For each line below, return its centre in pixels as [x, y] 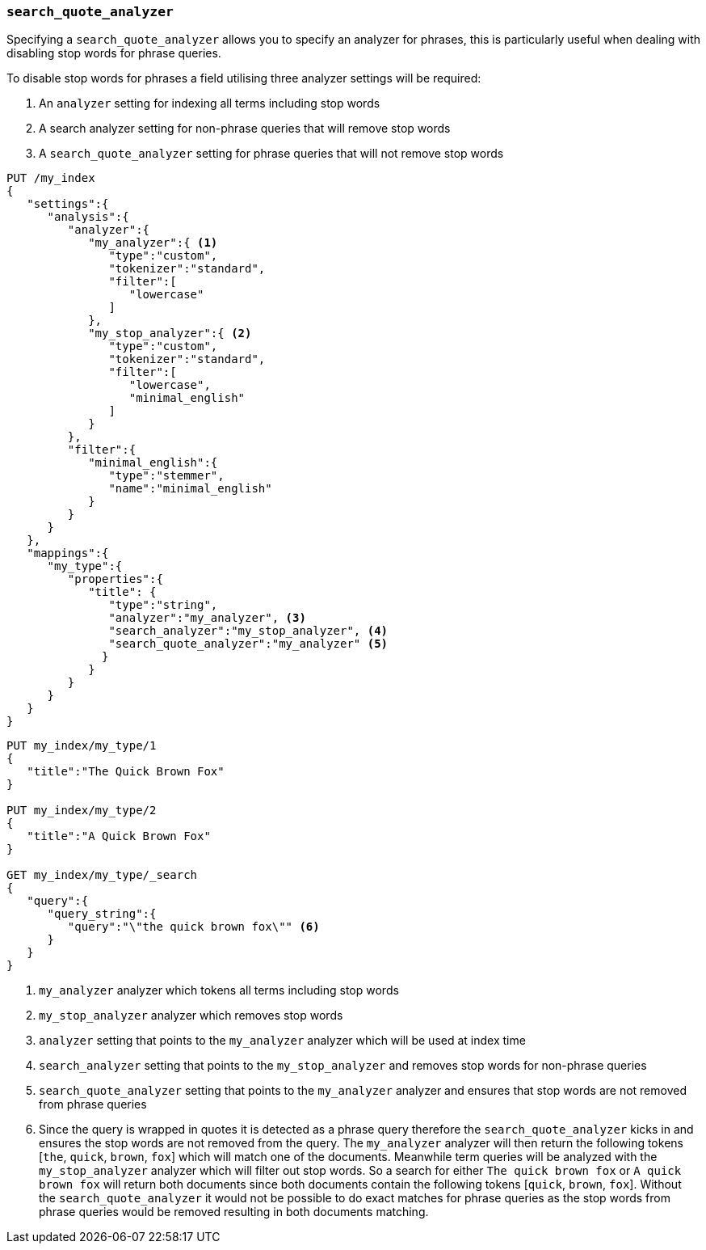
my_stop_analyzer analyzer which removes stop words [191, 1016]
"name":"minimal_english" [190, 489]
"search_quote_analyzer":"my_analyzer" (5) [248, 644]
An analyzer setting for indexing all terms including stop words [210, 103]
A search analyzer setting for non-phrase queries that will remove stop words [245, 129]
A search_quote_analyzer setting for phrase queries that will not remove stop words [271, 154]
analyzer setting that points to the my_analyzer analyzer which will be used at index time [282, 1041]
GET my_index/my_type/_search [102, 875]
